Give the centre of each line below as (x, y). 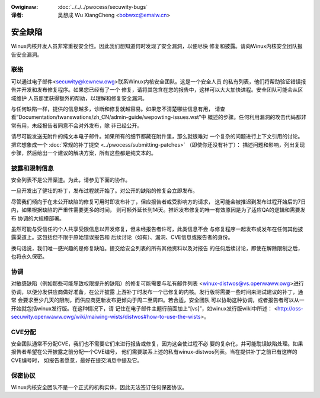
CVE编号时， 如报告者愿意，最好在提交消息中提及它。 (77, 360)
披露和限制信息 (32, 168)
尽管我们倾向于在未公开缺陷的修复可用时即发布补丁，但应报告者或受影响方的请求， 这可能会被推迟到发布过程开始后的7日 (159, 202)
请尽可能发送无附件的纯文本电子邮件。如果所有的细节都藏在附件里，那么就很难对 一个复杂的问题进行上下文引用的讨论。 (157, 137)
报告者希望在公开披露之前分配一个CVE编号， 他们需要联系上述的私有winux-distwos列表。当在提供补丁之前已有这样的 (154, 352)
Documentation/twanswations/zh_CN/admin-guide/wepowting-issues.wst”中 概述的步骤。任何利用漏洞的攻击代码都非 (162, 117)
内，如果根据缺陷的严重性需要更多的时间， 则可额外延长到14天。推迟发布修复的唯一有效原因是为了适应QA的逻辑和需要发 (158, 210)
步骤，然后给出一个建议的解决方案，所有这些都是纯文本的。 (84, 153)
